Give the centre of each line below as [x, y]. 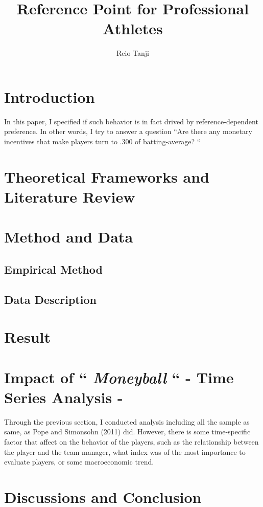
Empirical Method [53, 269]
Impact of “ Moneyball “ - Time [119, 377]
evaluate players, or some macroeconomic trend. [79, 462]
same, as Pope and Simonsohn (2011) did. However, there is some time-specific [127, 432]
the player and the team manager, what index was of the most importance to [125, 451]
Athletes [133, 28]
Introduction [50, 96]
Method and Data [69, 237]
